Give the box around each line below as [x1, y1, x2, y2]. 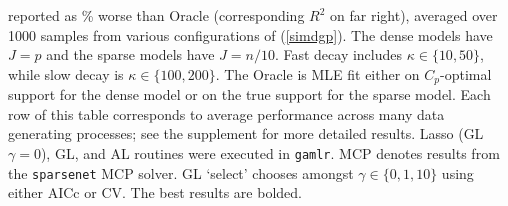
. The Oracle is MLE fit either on [215, 63, 420, 84]
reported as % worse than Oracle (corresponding [8, 5, 305, 25]
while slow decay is [8, 63, 124, 84]
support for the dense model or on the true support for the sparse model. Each [8, 84, 491, 105]
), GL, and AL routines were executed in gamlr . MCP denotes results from [40, 143, 500, 164]
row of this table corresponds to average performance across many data [8, 103, 445, 124]
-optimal [440, 63, 492, 84]
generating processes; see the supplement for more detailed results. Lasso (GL [8, 123, 484, 144]
